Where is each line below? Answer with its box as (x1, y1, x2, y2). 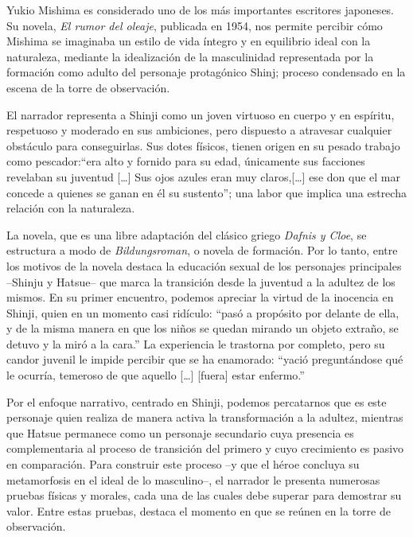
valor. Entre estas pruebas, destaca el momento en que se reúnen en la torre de (6, 502, 391, 519)
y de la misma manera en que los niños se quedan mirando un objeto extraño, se (6, 320, 399, 337)
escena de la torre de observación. (6, 79, 170, 95)
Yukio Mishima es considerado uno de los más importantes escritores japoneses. (6, 2, 395, 18)
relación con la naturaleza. (6, 200, 135, 216)
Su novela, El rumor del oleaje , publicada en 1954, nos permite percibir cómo (6, 17, 383, 33)
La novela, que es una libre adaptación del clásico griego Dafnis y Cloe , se (6, 226, 367, 243)
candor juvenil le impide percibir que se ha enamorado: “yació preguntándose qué (6, 351, 403, 368)
